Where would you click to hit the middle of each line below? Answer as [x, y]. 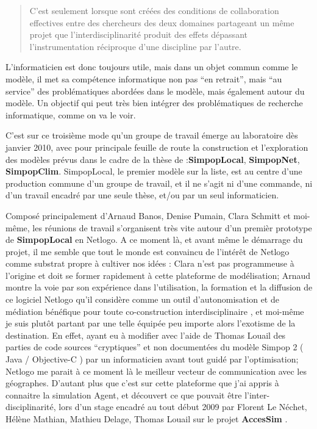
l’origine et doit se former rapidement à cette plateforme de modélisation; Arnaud [158, 275]
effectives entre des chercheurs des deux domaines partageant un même [162, 22]
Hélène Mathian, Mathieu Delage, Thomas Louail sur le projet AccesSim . [147, 419]
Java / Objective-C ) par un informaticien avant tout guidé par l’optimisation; [152, 359]
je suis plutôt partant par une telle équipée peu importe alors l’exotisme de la [151, 323]
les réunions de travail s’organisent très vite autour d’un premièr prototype [172, 227]
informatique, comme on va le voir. [71, 114]
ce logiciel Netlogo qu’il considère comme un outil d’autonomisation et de [142, 299]
